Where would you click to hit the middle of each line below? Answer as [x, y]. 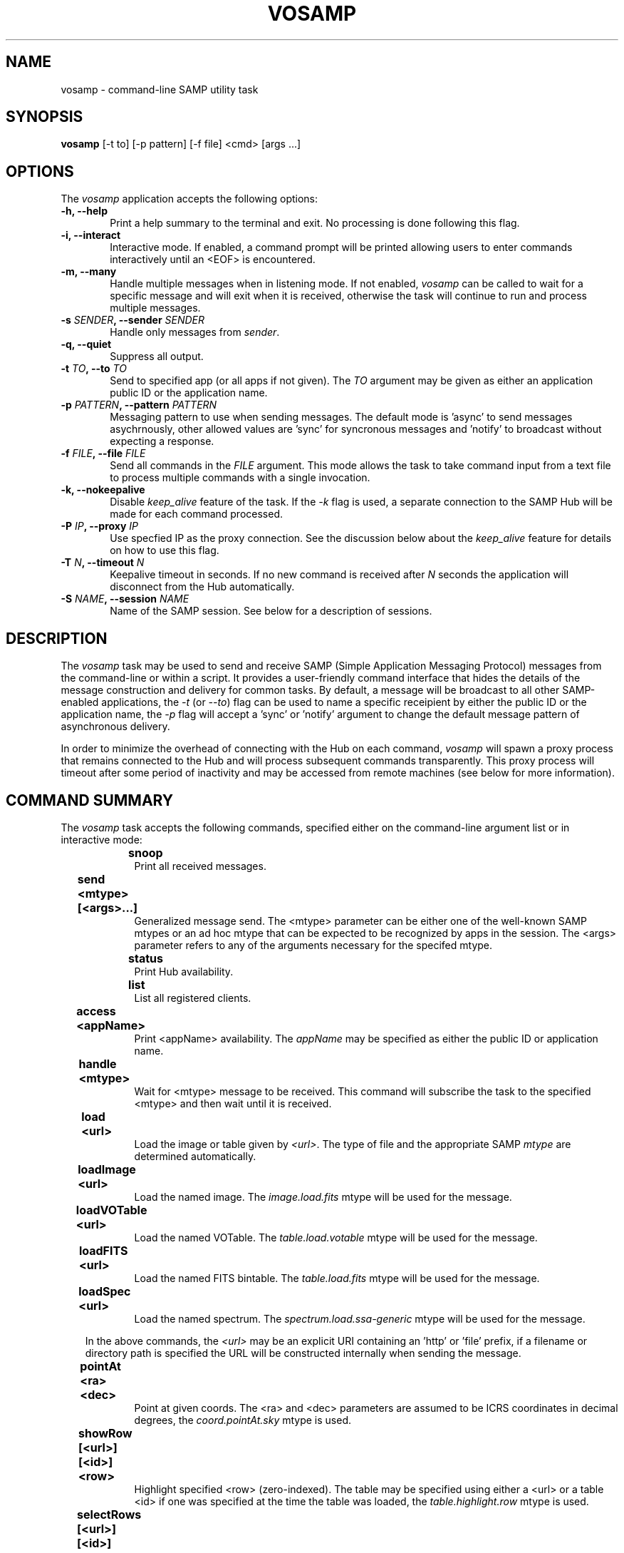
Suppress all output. [157, 357]
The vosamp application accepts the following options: [189, 199]
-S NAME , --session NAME [125, 599]
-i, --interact [91, 235]
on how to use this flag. [165, 550]
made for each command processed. [197, 514]
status [146, 958]
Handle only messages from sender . [195, 332]
